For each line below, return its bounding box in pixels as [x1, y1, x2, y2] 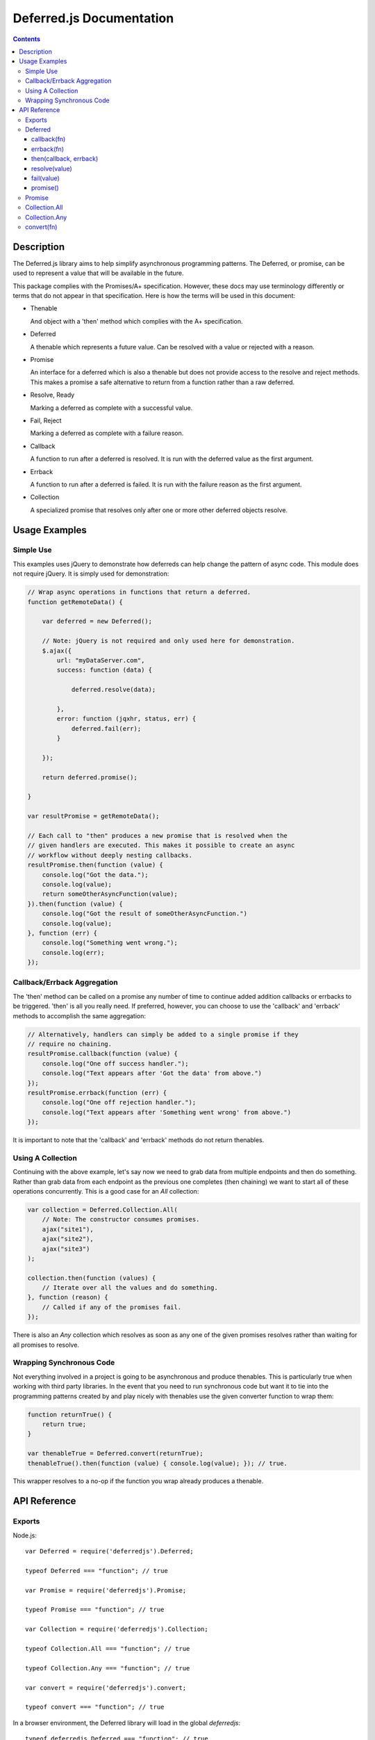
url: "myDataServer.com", [56, 656, 145, 664]
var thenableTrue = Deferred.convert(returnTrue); [27, 1450, 204, 1457]
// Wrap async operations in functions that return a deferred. [27, 588, 251, 596]
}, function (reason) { [27, 1293, 109, 1302]
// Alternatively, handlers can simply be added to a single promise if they [27, 1030, 299, 1038]
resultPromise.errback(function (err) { [27, 1089, 167, 1096]
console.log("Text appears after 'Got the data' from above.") [42, 1069, 262, 1077]
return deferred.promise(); [42, 773, 138, 781]
